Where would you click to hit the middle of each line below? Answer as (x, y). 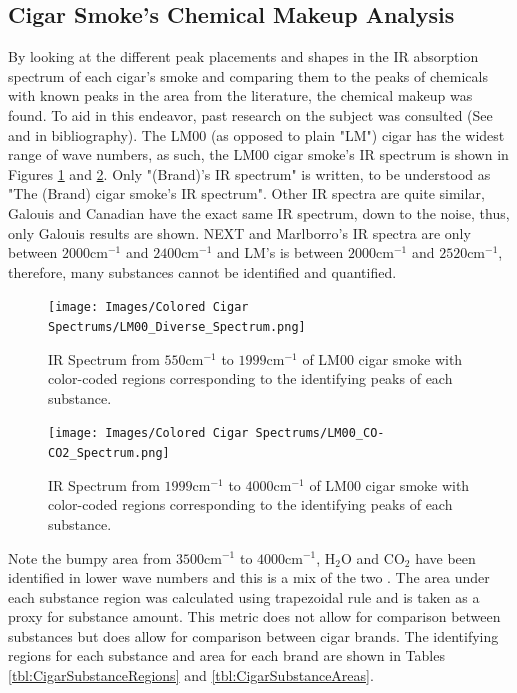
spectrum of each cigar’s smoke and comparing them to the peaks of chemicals (248, 75)
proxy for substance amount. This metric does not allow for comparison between (254, 616)
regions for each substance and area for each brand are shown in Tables (226, 655)
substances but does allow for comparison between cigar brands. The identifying (253, 635)
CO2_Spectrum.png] (109, 453)
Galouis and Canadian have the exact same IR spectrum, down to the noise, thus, (259, 212)
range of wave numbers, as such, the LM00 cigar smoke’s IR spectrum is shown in (258, 154)
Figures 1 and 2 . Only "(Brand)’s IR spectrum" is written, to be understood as (249, 173)
